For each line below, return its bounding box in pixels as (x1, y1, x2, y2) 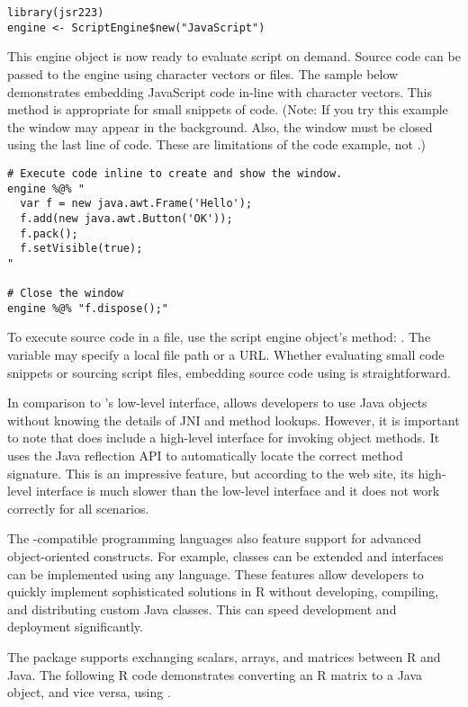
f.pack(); (20, 227, 78, 240)
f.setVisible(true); (20, 242, 143, 255)
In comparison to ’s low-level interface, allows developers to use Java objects (7, 393, 427, 412)
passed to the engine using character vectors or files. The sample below (7, 64, 399, 83)
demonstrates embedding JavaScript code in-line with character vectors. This (7, 82, 433, 101)
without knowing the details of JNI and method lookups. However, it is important (7, 410, 460, 429)
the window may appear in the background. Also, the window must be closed (7, 117, 433, 136)
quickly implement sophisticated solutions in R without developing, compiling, (7, 582, 439, 601)
